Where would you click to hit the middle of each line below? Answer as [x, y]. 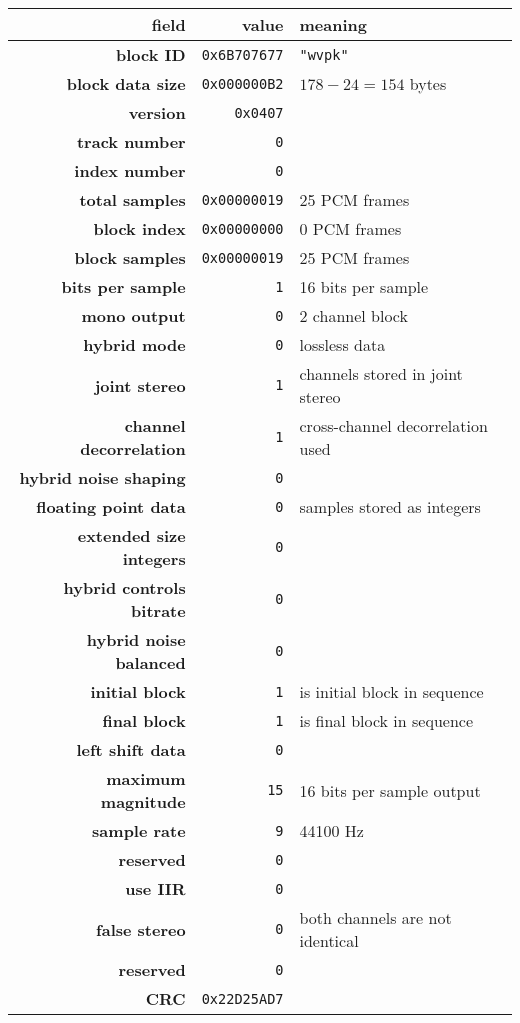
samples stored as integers [390, 506]
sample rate [139, 830]
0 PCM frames [350, 228]
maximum [146, 778]
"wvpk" [324, 54]
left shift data [131, 749]
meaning [333, 24]
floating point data [111, 506]
